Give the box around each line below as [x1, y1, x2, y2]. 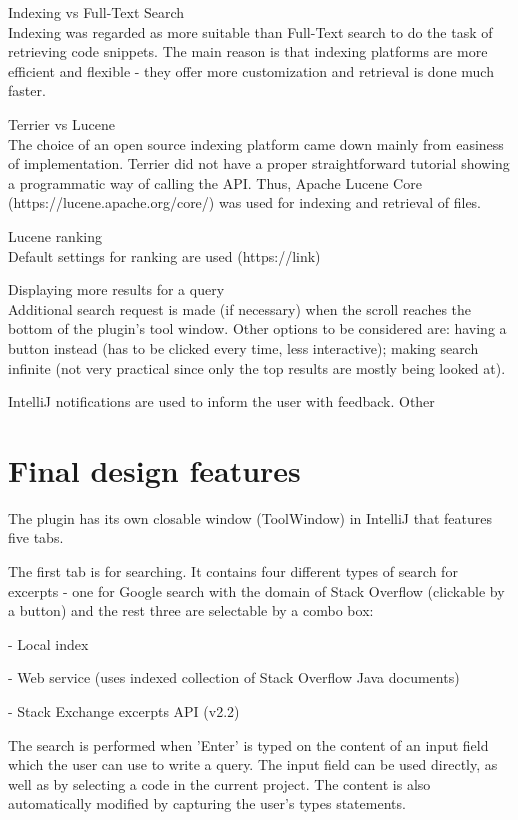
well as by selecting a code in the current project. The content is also [8, 773, 431, 794]
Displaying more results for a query [8, 279, 225, 300]
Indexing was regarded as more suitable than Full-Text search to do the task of [8, 21, 493, 42]
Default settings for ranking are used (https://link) [8, 245, 321, 266]
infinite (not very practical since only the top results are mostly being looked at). [8, 357, 506, 378]
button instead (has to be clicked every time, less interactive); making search [8, 337, 479, 358]
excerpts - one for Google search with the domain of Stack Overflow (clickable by [8, 580, 505, 601]
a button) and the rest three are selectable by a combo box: [8, 600, 374, 621]
